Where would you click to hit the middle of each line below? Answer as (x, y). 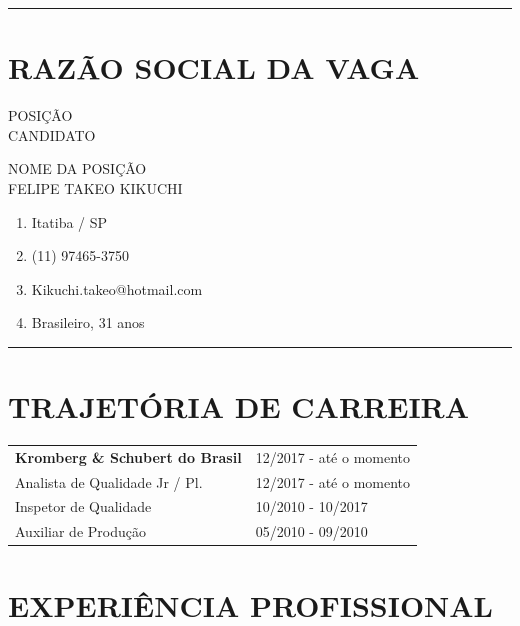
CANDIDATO (52, 134)
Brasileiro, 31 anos (88, 322)
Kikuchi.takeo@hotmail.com (117, 288)
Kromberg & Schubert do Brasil (128, 456)
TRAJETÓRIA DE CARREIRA (239, 406)
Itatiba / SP (69, 221)
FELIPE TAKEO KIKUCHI (95, 187)
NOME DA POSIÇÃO (77, 168)
